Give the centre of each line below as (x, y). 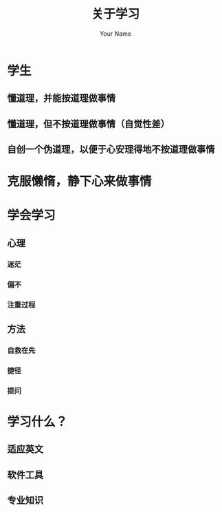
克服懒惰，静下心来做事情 (80, 181)
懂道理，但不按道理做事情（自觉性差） (88, 124)
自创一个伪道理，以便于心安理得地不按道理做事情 (111, 150)
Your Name (115, 33)
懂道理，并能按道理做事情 (61, 98)
